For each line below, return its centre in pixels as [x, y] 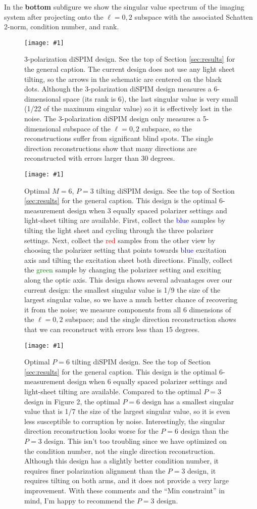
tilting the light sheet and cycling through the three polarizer [119, 230]
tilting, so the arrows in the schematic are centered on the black [123, 79]
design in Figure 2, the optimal [72, 401]
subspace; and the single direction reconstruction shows [151, 319]
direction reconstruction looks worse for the [91, 431]
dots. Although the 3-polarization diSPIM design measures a [118, 89]
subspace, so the [167, 128]
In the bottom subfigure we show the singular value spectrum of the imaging [124, 7]
